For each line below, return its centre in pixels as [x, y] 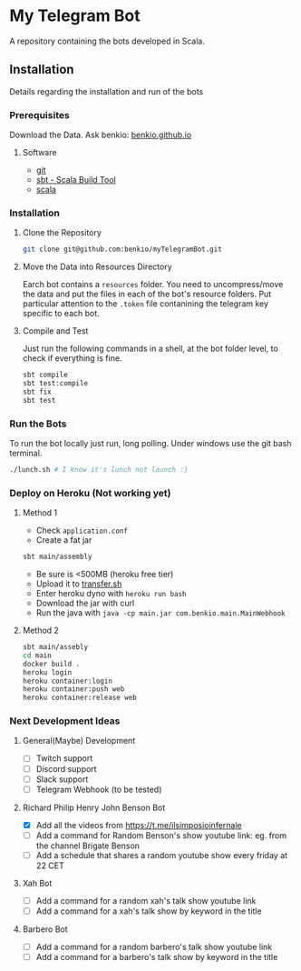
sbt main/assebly [55, 647]
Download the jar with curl [85, 603]
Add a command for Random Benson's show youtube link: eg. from [161, 835]
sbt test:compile [55, 384]
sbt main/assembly [57, 557]
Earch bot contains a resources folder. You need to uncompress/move [153, 285]
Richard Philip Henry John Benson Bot [94, 807]
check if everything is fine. [72, 358]
